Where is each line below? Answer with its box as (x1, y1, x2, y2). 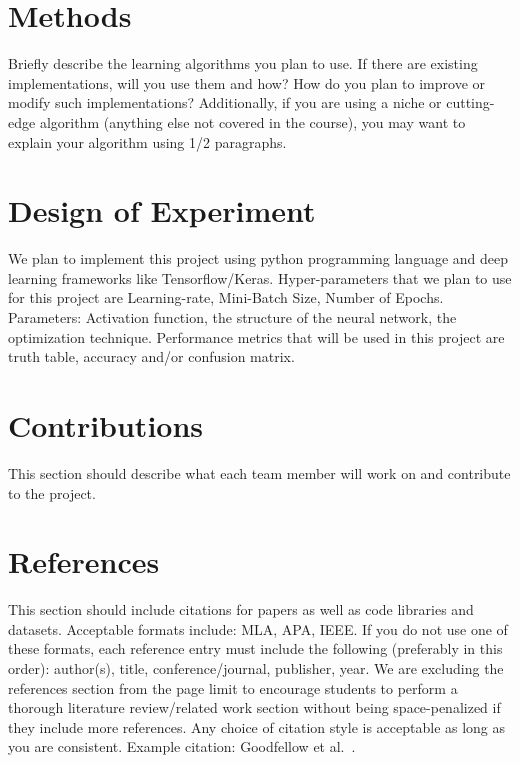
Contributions (8, 404, 204, 445)
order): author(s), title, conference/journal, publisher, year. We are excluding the (8, 658, 504, 678)
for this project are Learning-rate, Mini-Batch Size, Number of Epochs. (8, 287, 444, 308)
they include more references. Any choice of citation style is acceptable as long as (8, 716, 506, 737)
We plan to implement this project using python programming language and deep (8, 248, 509, 269)
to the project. (8, 482, 96, 503)
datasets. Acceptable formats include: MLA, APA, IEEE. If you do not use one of (8, 618, 508, 639)
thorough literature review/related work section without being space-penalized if (8, 697, 501, 718)
